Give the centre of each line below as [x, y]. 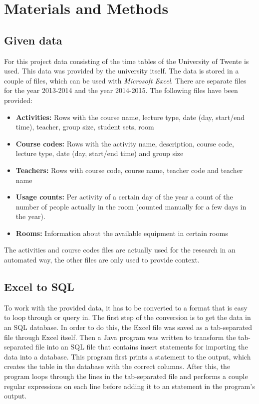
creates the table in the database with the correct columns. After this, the [117, 366]
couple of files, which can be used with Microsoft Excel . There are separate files [125, 80]
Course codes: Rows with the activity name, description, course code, [125, 143]
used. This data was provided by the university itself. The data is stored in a [122, 71]
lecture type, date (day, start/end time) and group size [100, 153]
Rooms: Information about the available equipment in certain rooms [122, 233]
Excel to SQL [39, 287]
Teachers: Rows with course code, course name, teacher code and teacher [129, 170]
